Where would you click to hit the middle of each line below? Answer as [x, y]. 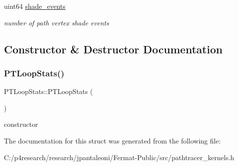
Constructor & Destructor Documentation [113, 49]
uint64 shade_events [35, 6]
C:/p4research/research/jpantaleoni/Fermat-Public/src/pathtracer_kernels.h [119, 157]
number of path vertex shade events [57, 22]
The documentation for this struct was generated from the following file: [112, 140]
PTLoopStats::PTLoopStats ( [48, 91]
